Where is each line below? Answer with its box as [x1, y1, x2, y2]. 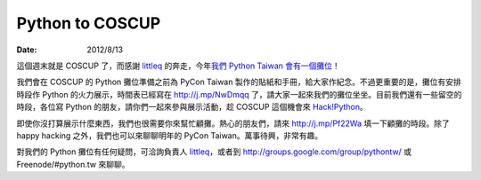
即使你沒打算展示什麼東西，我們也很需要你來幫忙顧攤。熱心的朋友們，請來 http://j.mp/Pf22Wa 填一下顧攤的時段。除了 [16, 118, 450, 129]
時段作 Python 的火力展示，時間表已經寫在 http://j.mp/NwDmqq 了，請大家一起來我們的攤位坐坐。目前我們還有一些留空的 [16, 89, 462, 99]
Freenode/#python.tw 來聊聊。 [16, 159, 130, 169]
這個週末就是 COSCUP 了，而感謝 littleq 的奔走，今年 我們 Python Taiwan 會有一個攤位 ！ [16, 60, 340, 71]
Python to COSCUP [16, 13, 161, 33]
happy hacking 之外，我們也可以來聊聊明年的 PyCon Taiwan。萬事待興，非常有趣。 [16, 129, 323, 141]
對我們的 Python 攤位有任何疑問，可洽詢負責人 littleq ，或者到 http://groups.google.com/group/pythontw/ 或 [16, 146, 412, 157]
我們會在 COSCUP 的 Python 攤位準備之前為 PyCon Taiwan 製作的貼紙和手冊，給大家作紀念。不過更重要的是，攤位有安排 [16, 76, 462, 88]
